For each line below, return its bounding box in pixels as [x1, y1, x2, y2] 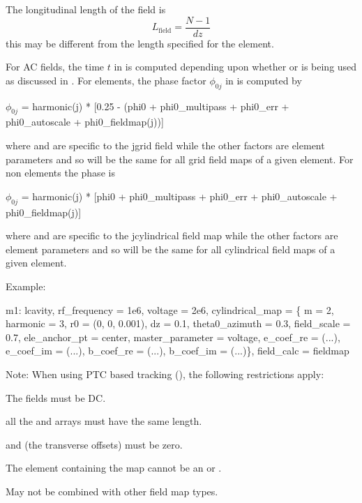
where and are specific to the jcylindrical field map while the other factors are [6, 228, 338, 243]
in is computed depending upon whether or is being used [114, 59, 357, 74]
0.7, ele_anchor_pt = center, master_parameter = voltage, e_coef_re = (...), [6, 329, 340, 344]
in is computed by [225, 73, 302, 87]
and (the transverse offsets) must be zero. [6, 437, 183, 451]
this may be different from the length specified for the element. [6, 36, 274, 50]
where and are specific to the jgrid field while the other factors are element [6, 138, 325, 153]
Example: [6, 278, 46, 293]
